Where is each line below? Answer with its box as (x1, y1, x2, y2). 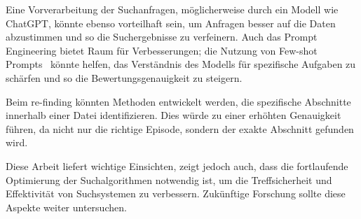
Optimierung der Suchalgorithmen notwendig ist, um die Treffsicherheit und (6, 172, 332, 187)
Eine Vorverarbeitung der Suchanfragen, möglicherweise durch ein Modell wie (6, 2, 339, 16)
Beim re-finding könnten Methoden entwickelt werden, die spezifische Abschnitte (6, 94, 351, 108)
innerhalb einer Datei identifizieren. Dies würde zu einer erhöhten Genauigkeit (6, 108, 341, 122)
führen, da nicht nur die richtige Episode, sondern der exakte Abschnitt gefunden (6, 121, 354, 136)
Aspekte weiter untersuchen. (6, 199, 127, 214)
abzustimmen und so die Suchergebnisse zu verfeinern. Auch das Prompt (6, 29, 318, 44)
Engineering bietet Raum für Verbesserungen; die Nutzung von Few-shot (6, 43, 318, 57)
